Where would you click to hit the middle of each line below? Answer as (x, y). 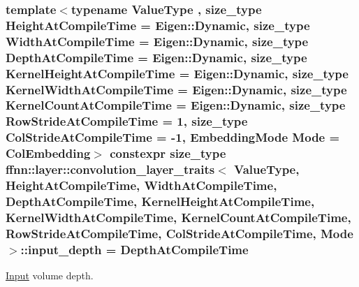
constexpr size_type (168, 153)
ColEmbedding (48, 153)
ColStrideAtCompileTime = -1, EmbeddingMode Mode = (173, 137)
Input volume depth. (50, 275)
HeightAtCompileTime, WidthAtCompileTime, (141, 185)
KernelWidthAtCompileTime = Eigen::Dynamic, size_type (176, 89)
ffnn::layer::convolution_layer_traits (110, 169)
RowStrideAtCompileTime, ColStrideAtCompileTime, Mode (179, 233)
